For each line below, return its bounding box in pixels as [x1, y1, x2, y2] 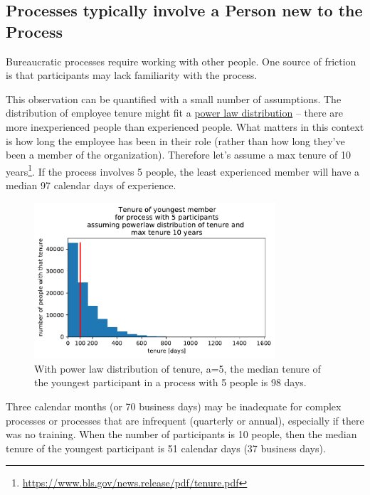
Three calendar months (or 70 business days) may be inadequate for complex [6, 398, 342, 413]
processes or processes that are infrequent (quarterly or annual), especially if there [6, 412, 364, 427]
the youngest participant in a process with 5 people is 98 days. [34, 375, 307, 390]
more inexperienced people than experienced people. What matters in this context [6, 119, 364, 134]
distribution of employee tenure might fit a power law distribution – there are [6, 105, 344, 120]
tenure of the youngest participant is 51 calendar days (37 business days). [6, 440, 326, 455]
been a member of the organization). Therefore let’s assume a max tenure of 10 [6, 147, 351, 162]
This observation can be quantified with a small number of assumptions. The [6, 91, 342, 106]
